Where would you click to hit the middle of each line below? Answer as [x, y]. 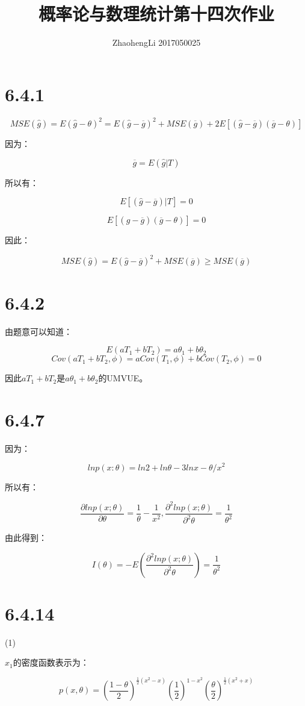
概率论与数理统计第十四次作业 [156, 14]
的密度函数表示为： [51, 662]
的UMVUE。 [123, 378]
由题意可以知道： [39, 331]
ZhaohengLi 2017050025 [156, 42]
